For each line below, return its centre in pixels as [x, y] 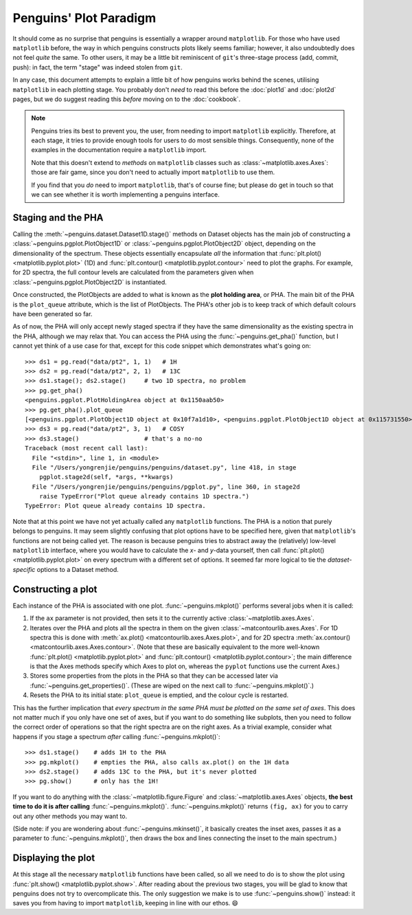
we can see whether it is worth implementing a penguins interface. [125, 195]
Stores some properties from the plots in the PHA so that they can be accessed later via [154, 676]
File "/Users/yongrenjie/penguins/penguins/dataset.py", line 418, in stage [164, 467]
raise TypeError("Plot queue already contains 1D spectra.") [144, 496]
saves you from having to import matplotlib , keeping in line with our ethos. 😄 [125, 903]
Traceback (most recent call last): [87, 448]
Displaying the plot [54, 858]
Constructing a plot [55, 589]
